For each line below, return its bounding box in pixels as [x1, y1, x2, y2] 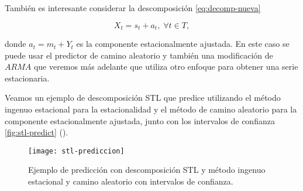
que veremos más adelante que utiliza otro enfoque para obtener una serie [33, 60, 298, 73]
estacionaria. [5, 71, 50, 84]
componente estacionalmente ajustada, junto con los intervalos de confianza [5, 114, 275, 127]
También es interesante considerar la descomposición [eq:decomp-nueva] [5, 2, 261, 13]
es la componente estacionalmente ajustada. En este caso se [76, 37, 290, 50]
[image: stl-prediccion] [28, 146, 125, 155]
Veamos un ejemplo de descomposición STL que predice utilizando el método [5, 91, 281, 104]
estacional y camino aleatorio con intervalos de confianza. [28, 175, 233, 187]
